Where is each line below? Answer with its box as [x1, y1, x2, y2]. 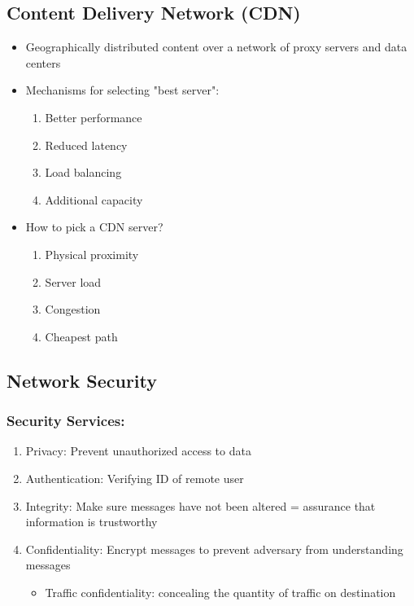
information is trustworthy [25, 513, 158, 530]
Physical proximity [45, 245, 139, 262]
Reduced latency [45, 136, 128, 153]
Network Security [7, 367, 158, 393]
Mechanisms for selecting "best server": [25, 81, 220, 99]
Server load [45, 273, 102, 290]
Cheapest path [45, 327, 118, 345]
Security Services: [7, 411, 125, 431]
